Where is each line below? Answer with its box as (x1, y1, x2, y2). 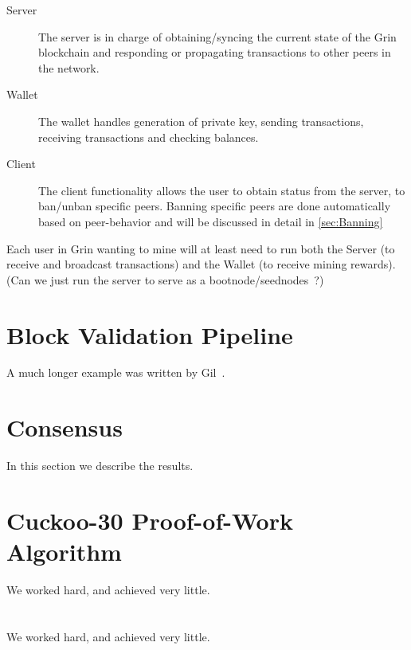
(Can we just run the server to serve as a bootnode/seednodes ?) (6, 271, 324, 288)
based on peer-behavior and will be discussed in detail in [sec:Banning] (38, 213, 383, 229)
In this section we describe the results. (6, 457, 194, 474)
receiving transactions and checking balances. (38, 128, 259, 145)
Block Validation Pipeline (6, 318, 293, 350)
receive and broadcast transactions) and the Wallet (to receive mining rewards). (6, 256, 396, 272)
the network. (38, 59, 100, 76)
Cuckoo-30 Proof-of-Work (6, 503, 293, 536)
